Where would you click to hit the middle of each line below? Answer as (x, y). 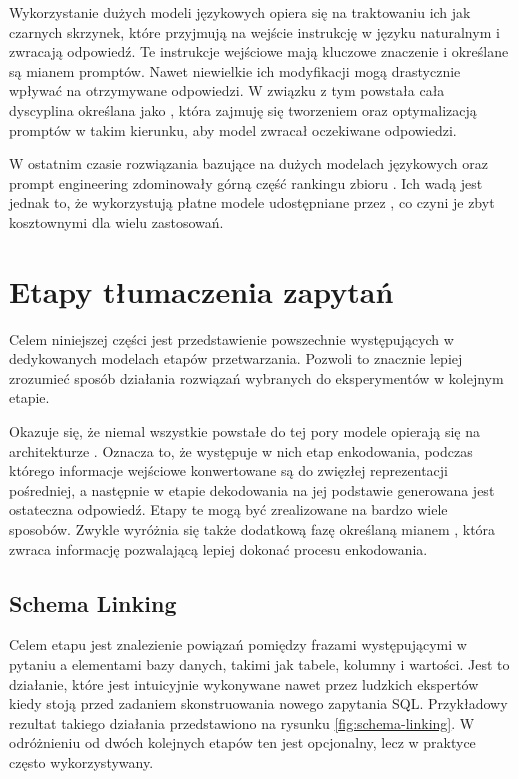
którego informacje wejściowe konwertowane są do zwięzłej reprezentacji (228, 470)
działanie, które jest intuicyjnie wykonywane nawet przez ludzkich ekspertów (244, 683)
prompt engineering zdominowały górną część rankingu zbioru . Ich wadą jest (246, 182)
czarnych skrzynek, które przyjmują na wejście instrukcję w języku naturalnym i (254, 31)
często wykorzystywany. (81, 761)
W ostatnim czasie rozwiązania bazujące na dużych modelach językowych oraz (248, 163)
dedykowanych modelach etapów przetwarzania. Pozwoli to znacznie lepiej (236, 358)
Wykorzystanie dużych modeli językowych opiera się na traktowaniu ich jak (240, 12)
